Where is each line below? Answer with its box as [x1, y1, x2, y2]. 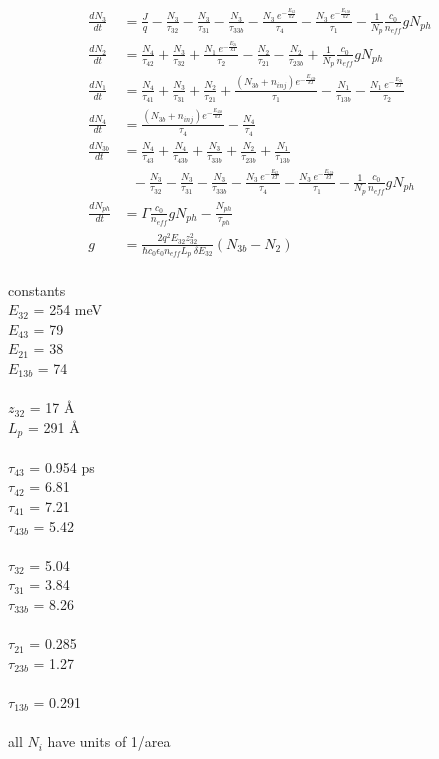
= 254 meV [33, 299, 103, 320]
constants [8, 279, 66, 300]
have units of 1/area [47, 731, 171, 752]
